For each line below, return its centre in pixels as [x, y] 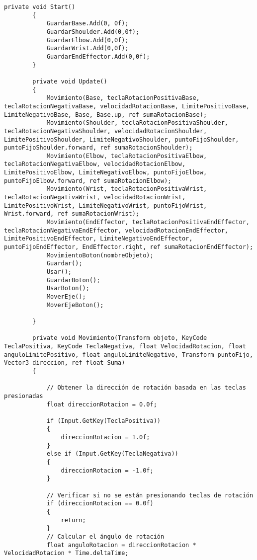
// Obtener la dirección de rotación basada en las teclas [146, 388]
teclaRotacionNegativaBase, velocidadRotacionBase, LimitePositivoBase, [127, 106]
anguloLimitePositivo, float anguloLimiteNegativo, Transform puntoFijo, [129, 355]
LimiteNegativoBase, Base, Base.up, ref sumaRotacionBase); [106, 115]
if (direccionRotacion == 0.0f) [100, 504]
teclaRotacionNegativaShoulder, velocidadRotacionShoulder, [106, 131]
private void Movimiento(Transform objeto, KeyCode [120, 338]
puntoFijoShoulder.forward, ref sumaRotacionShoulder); [98, 148]
